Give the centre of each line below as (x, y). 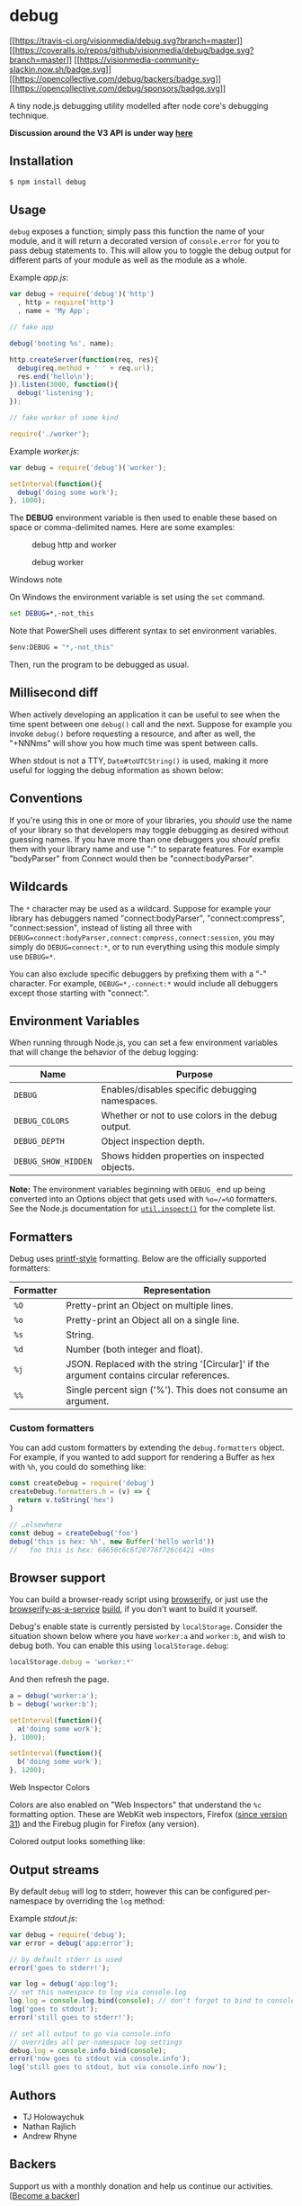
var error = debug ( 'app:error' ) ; (72, 1943)
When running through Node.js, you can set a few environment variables (144, 1043)
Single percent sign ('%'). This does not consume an (177, 1390)
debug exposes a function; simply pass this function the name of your (137, 231)
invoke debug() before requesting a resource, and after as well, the (133, 734)
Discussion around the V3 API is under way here (101, 132)
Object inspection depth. (153, 1141)
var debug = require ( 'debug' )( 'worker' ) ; (88, 468)
